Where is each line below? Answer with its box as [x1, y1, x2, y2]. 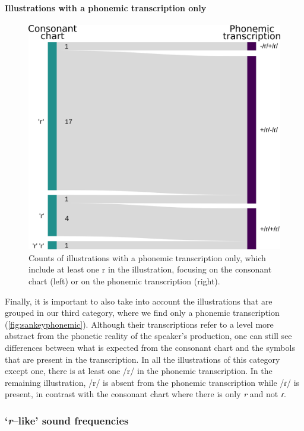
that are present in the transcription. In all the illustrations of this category [5, 353, 280, 365]
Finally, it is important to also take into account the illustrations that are [5, 294, 273, 307]
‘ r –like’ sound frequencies [5, 413, 129, 427]
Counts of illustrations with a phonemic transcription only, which [28, 251, 266, 264]
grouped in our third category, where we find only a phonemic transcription [5, 306, 280, 319]
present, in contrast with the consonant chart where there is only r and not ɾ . [5, 388, 286, 400]
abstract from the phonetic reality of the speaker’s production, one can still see [5, 329, 292, 342]
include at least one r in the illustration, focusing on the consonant [28, 263, 272, 275]
